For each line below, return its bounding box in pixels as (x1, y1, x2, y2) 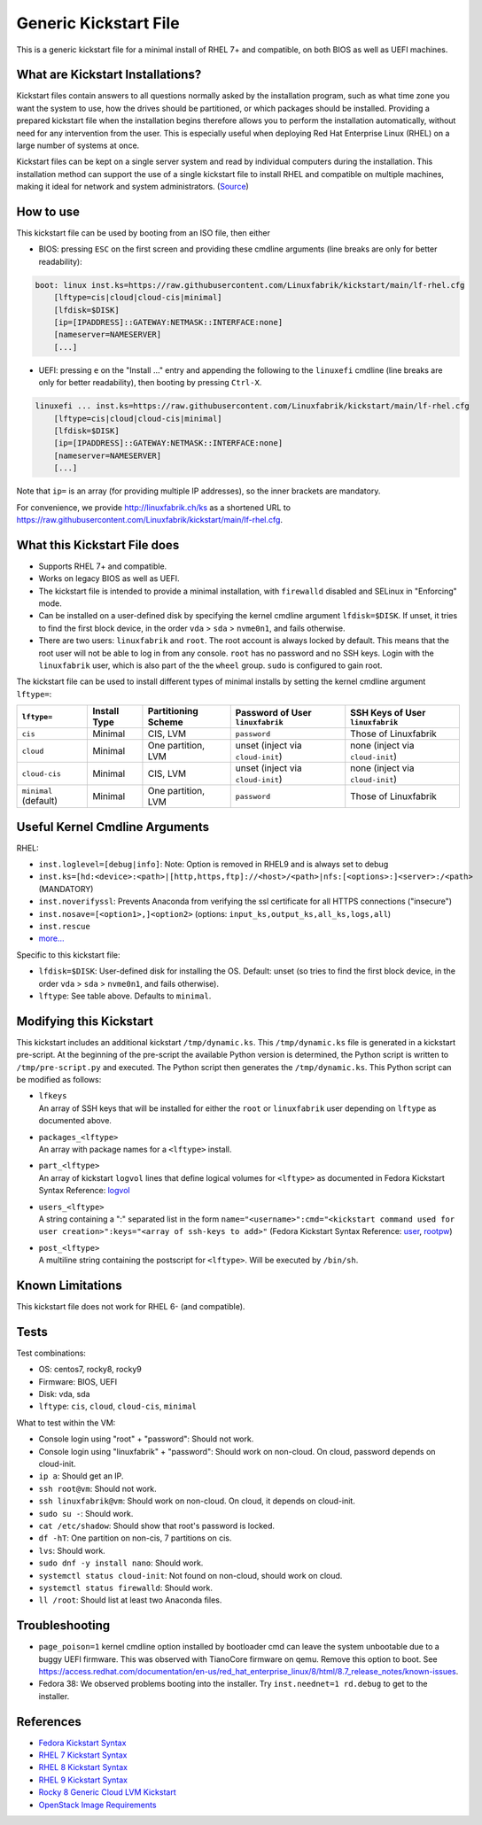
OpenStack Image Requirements (38, 1799, 157, 1810)
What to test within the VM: (16, 1417, 116, 1428)
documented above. (38, 1115, 113, 1126)
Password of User (235, 706, 312, 718)
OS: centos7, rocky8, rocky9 (38, 1364, 142, 1375)
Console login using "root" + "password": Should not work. (38, 1433, 254, 1444)
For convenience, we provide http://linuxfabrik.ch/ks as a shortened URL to (16, 501, 292, 513)
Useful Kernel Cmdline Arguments (16, 819, 210, 835)
